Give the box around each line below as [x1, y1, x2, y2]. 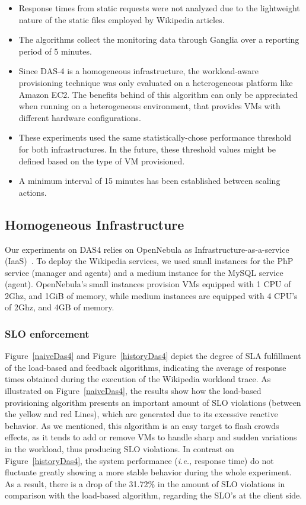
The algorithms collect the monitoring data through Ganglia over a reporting [18, 33, 299, 46]
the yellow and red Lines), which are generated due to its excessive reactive [5, 408, 278, 420]
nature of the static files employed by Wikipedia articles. [18, 13, 225, 26]
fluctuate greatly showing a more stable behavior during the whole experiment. [5, 466, 292, 478]
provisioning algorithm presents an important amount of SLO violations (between [5, 396, 301, 408]
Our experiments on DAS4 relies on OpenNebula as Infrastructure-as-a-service [5, 243, 289, 255]
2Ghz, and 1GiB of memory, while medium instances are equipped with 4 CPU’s [5, 289, 298, 301]
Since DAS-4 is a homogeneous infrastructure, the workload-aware [18, 65, 259, 77]
